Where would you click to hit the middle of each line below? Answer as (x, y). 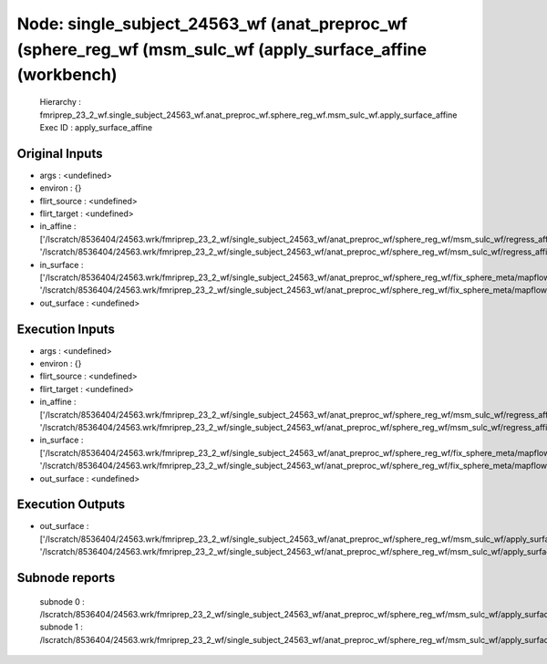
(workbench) (67, 75)
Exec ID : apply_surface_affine (96, 127)
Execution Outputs (71, 505)
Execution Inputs (66, 329)
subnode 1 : (62, 627)
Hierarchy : (61, 102)
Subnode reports (66, 578)
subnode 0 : (62, 601)
